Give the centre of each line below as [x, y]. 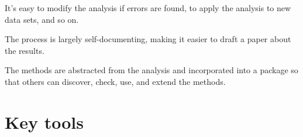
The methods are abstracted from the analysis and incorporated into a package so [151, 70]
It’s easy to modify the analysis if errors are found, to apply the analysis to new [148, 8]
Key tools [44, 121]
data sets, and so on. [42, 19]
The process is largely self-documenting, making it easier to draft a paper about [148, 39]
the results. [25, 50]
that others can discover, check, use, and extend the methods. [115, 81]
